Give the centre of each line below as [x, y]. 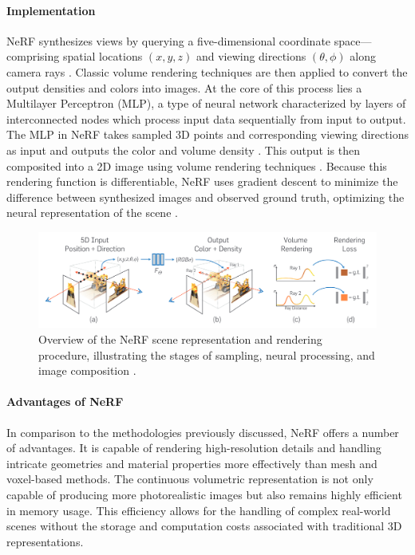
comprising [33, 56]
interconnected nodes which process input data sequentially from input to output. [206, 118]
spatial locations [103, 56]
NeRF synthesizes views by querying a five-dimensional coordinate [169, 40]
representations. [45, 541]
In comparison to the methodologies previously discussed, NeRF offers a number [203, 432]
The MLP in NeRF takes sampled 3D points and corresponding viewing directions [207, 134]
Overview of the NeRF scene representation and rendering [180, 339]
